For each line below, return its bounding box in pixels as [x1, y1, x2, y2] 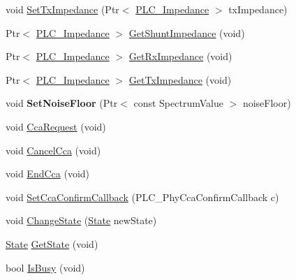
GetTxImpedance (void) [128, 72, 232, 87]
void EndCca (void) [6, 166, 90, 181]
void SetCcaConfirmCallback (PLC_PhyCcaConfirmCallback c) [6, 189, 279, 204]
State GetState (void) [6, 236, 98, 251]
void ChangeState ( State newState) [6, 213, 157, 228]
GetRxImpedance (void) [128, 49, 232, 64]
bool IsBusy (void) [6, 260, 85, 274]
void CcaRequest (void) [6, 119, 106, 133]
